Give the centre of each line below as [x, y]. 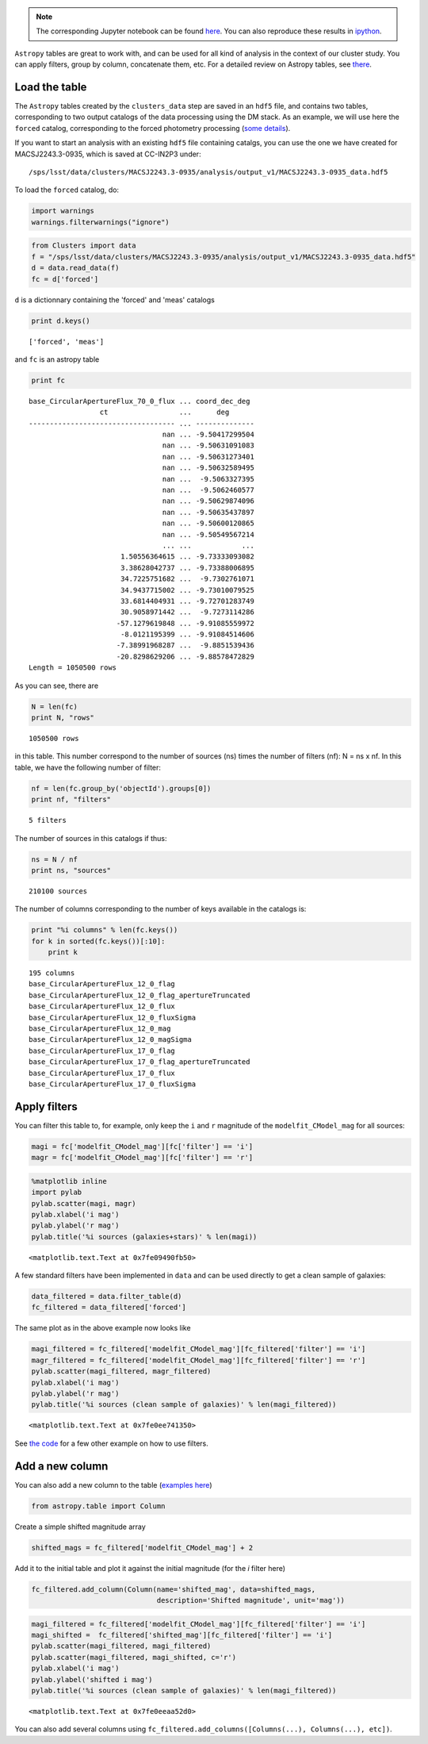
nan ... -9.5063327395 [208, 479]
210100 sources [58, 891]
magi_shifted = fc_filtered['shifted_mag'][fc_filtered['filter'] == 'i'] [182, 1635]
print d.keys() [61, 321]
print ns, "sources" [71, 870]
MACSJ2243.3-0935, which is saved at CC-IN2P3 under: [108, 154]
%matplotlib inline [69, 1181]
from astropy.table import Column [98, 1506]
